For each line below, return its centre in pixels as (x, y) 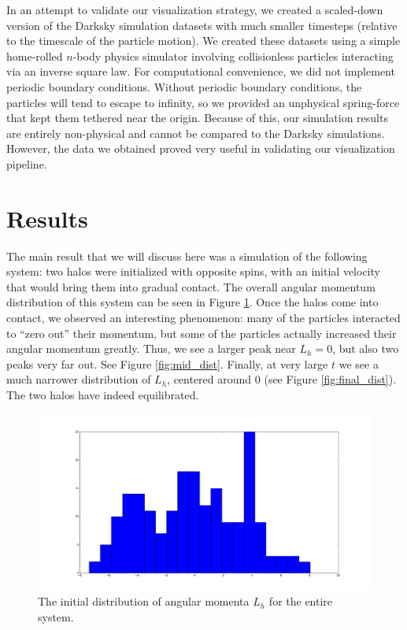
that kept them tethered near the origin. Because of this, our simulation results (197, 118)
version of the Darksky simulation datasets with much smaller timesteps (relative (202, 25)
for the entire (301, 601)
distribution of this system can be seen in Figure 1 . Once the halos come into (192, 302)
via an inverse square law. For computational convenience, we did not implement (201, 71)
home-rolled (35, 56)
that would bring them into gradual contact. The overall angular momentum (191, 286)
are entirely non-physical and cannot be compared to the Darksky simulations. (196, 133)
